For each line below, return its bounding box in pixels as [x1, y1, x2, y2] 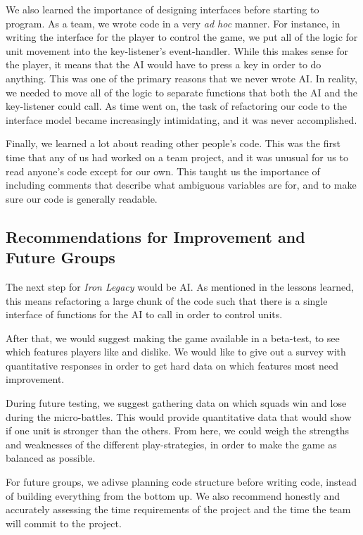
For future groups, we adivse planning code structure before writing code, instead [6, 474, 357, 489]
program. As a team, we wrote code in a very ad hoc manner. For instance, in [6, 15, 340, 30]
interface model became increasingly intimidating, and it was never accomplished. [6, 112, 357, 127]
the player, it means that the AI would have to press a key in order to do [6, 57, 321, 72]
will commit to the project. [6, 515, 122, 530]
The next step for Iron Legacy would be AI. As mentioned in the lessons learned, [6, 279, 354, 294]
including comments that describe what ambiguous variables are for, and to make [6, 177, 357, 192]
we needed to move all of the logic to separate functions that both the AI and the [6, 84, 357, 99]
